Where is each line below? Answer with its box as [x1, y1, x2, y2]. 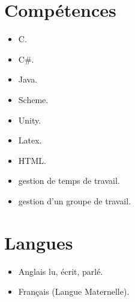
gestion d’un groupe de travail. [18, 194, 131, 207]
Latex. [18, 134, 42, 146]
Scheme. [18, 93, 49, 105]
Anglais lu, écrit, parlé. [18, 265, 103, 277]
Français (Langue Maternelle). [18, 285, 130, 298]
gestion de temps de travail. [18, 174, 120, 187]
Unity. [18, 113, 41, 126]
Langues [4, 230, 73, 254]
